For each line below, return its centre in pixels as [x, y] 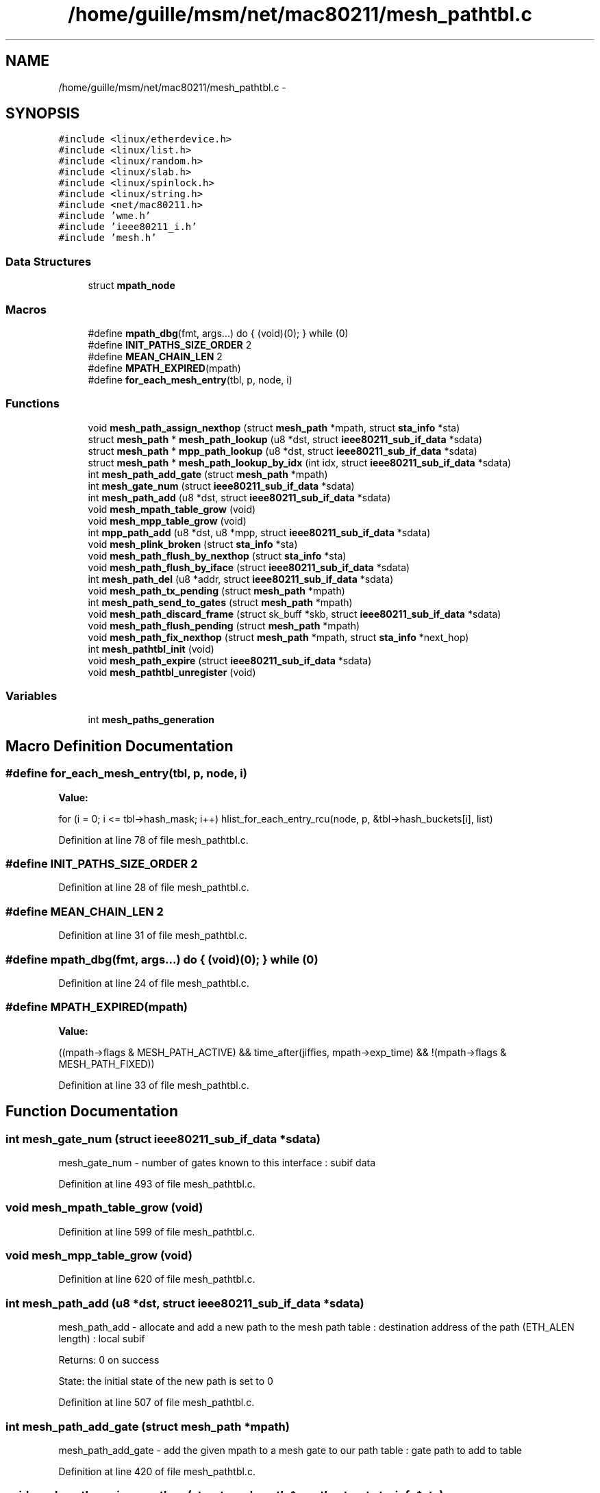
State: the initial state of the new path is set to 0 [166, 1381]
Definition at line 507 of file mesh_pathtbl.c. [157, 1403]
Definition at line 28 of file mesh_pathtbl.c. [154, 888]
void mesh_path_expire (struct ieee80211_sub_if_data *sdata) [230, 660]
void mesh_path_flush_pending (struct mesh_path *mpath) [224, 625]
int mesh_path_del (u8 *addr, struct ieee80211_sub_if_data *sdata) [241, 579]
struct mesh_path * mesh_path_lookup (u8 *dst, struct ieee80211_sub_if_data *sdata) [285, 439]
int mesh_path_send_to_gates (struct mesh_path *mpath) [220, 602]
